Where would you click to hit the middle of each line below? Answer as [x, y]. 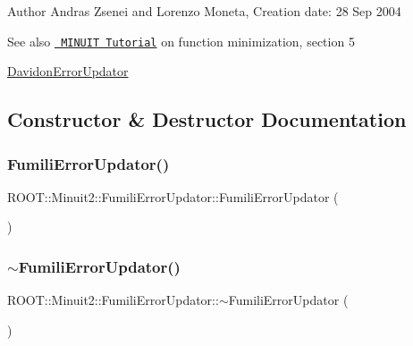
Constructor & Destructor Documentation [207, 119]
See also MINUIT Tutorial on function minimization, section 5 [181, 41]
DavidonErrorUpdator [68, 71]
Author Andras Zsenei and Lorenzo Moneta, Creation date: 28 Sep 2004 [204, 11]
